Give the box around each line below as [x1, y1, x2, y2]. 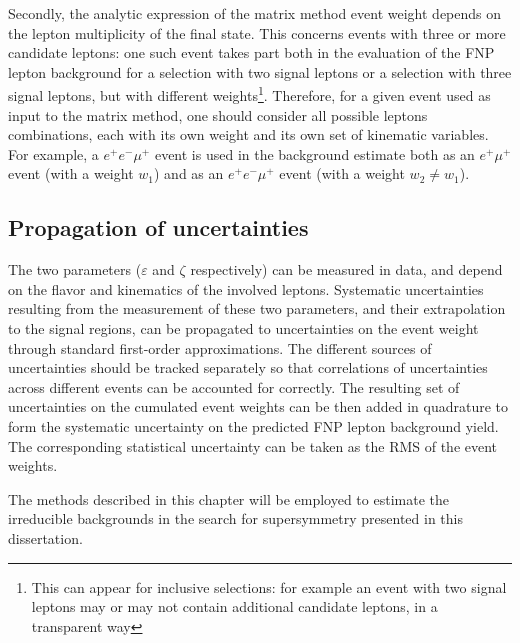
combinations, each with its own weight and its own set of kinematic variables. [8, 124, 489, 145]
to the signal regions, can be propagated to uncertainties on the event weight [8, 317, 479, 338]
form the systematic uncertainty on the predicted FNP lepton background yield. [8, 415, 499, 436]
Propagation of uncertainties [8, 212, 309, 243]
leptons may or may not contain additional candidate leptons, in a [31, 596, 438, 617]
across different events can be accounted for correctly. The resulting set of [8, 376, 460, 397]
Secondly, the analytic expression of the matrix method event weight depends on [8, 3, 502, 23]
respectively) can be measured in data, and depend [190, 259, 503, 280]
